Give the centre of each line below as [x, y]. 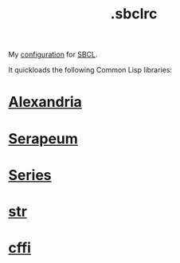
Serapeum [43, 138]
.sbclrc [134, 14]
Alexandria [45, 102]
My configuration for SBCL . [53, 55]
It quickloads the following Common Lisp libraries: [90, 70]
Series [30, 175]
